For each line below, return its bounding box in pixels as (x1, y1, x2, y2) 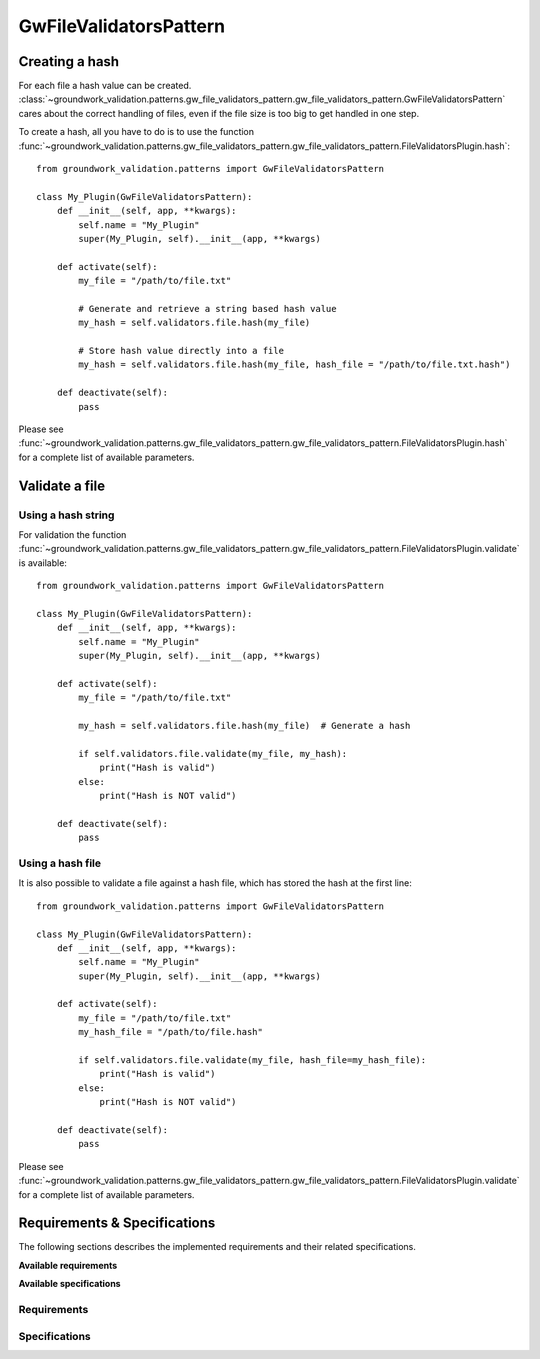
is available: (18, 556, 67, 569)
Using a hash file (18, 856, 102, 870)
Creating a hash (18, 53, 120, 70)
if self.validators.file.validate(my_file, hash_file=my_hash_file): (78, 1055, 427, 1066)
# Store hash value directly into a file (78, 345, 285, 357)
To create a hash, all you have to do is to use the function (18, 126, 255, 138)
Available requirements (18, 1259, 118, 1271)
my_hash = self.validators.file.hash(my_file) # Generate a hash (78, 720, 411, 732)
